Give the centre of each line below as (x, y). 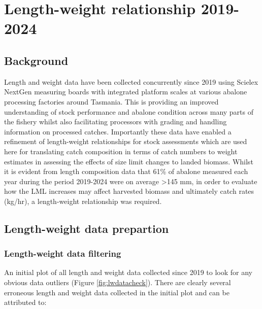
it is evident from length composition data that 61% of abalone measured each (126, 171)
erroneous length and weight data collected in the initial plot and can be (117, 292)
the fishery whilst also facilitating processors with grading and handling (116, 122)
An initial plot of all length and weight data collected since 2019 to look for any (128, 272)
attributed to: (25, 302)
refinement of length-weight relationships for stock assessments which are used (126, 141)
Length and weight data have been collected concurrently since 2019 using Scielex (131, 81)
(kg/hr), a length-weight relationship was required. (83, 201)
